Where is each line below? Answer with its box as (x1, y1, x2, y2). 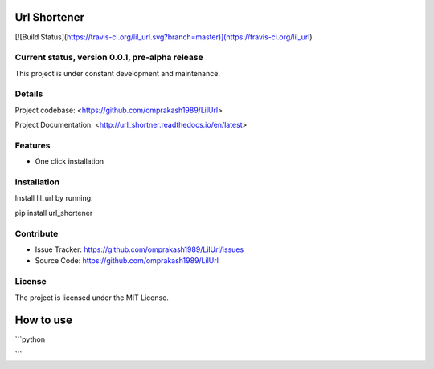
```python (14, 335, 46, 344)
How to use (14, 314, 72, 327)
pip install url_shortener (14, 208, 93, 217)
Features (14, 140, 51, 151)
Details (14, 88, 43, 99)
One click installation (35, 156, 104, 166)
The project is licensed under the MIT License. (14, 293, 169, 302)
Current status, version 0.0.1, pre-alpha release (14, 52, 204, 63)
